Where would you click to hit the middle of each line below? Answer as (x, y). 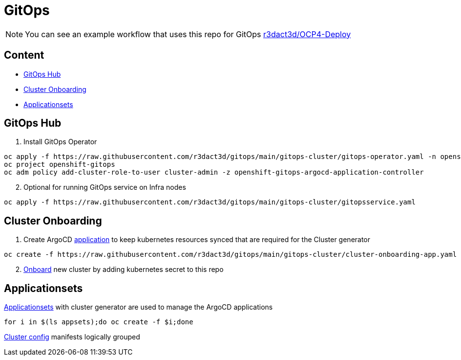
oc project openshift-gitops (60, 165)
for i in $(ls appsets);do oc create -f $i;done (99, 322)
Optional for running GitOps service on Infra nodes (105, 187)
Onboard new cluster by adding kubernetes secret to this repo (124, 270)
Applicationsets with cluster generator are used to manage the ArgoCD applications (138, 307)
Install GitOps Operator (60, 142)
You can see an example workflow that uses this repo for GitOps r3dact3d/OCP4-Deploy (188, 34)
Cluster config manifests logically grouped (72, 337)
